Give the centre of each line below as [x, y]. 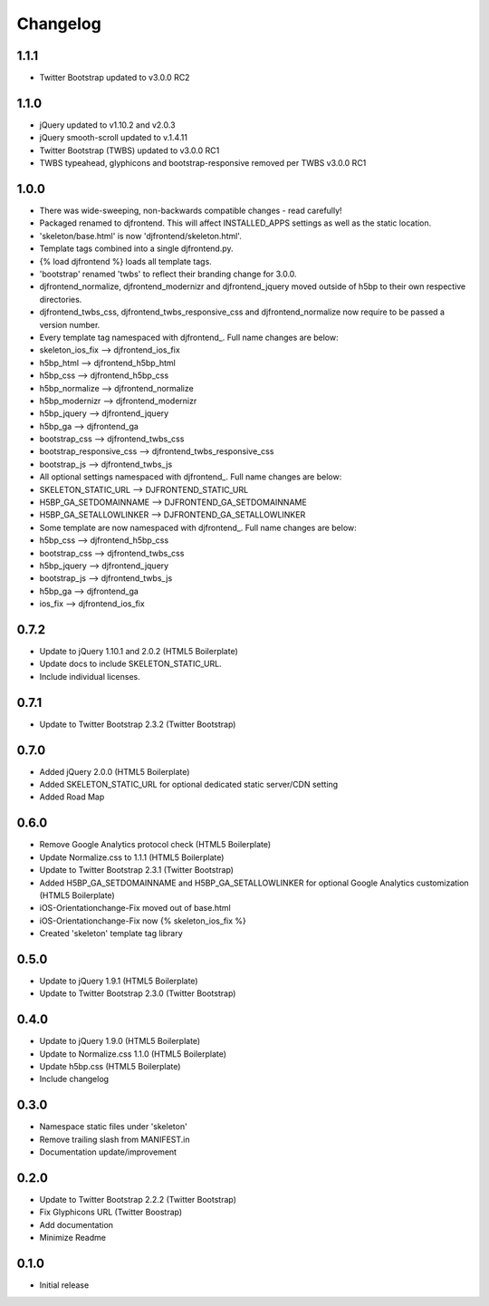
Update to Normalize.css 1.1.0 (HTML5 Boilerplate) [133, 1054]
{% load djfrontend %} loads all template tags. [125, 261]
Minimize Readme [72, 1238]
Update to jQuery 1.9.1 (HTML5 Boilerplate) [119, 981]
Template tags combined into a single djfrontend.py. [137, 248]
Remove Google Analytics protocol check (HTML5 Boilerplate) [155, 845]
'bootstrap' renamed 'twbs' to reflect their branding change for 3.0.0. [168, 274]
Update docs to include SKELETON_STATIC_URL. [130, 664]
